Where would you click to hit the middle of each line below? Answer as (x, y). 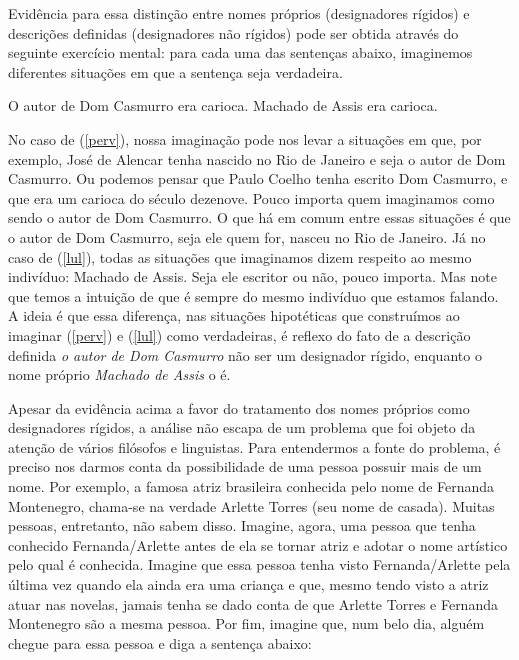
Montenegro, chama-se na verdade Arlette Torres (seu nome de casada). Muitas (251, 505)
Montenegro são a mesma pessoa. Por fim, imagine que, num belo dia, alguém (246, 623)
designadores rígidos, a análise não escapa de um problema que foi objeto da (242, 427)
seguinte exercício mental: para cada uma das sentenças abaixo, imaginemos (240, 52)
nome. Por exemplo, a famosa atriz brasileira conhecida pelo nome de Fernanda (251, 486)
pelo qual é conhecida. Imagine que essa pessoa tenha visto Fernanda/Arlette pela (259, 564)
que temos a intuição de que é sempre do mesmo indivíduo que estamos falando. (253, 295)
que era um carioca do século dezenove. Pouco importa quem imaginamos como (251, 197)
